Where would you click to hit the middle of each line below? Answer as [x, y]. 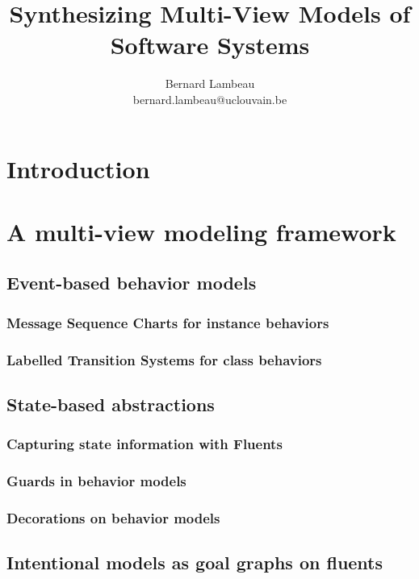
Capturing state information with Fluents [145, 444]
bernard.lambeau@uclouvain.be [210, 99]
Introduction [78, 168]
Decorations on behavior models [113, 517]
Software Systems [210, 45]
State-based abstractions [111, 404]
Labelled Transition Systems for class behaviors [164, 359]
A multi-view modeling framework [201, 231]
